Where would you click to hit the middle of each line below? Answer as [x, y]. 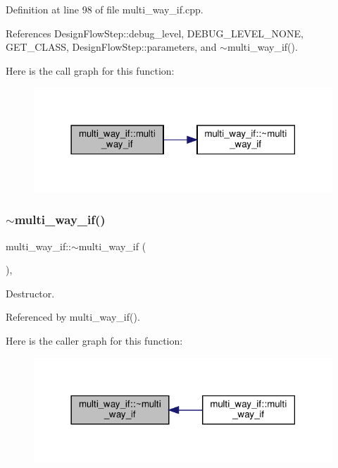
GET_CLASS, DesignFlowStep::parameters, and [111, 47]
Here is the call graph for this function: [90, 70]
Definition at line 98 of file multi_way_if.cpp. [105, 9]
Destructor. [30, 293]
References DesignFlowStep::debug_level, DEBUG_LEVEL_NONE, [155, 33]
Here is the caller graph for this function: [94, 340]
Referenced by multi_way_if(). [73, 317]
